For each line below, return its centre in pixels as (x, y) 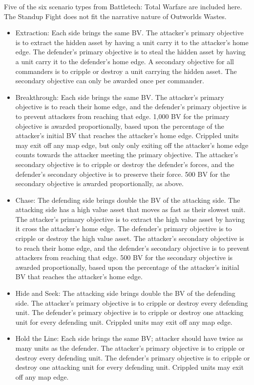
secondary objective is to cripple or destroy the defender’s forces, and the (125, 164)
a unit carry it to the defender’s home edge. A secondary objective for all (125, 61)
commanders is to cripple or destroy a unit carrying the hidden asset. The (126, 71)
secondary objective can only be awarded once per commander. (110, 81)
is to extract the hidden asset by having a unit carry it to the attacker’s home (132, 42)
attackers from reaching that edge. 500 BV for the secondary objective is (124, 257)
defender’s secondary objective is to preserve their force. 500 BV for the (123, 174)
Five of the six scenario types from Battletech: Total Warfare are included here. (123, 6)
